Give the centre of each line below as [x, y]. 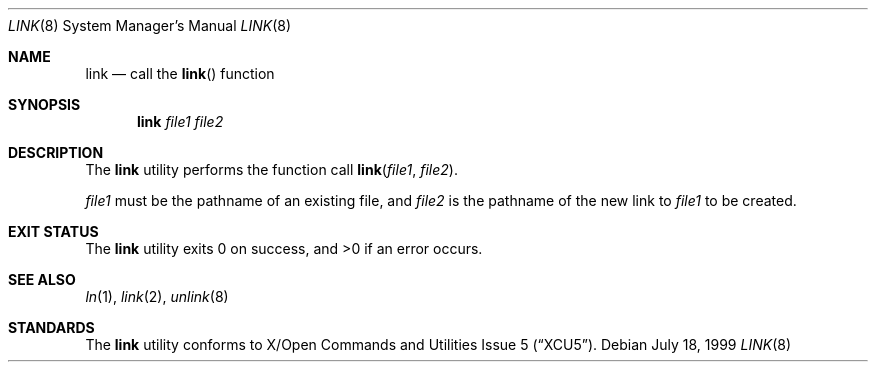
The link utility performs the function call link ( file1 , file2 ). [271, 169]
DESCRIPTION [56, 152]
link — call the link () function [180, 73]
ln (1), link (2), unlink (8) [157, 296]
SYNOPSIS [44, 104]
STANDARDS [51, 327]
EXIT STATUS [53, 231]
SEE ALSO [42, 279]
